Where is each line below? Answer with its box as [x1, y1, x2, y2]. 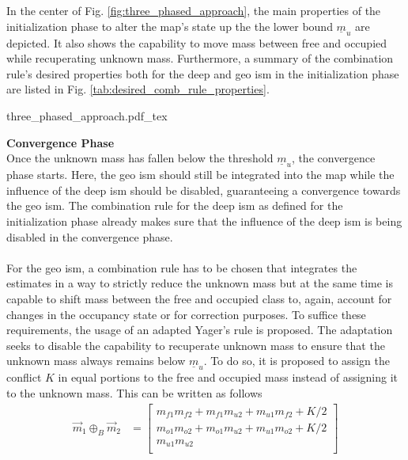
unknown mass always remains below [6, 352, 186, 369]
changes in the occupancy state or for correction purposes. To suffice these [6, 306, 366, 322]
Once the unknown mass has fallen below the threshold [6, 150, 274, 166]
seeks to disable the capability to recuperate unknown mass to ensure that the [6, 336, 385, 353]
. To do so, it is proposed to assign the [203, 352, 390, 369]
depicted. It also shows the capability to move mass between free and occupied [6, 34, 387, 51]
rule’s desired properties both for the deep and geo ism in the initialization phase [6, 65, 399, 82]
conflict [6, 369, 42, 386]
